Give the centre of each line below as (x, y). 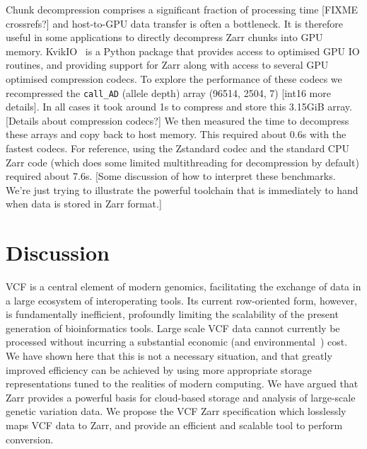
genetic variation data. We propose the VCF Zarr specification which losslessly (176, 411)
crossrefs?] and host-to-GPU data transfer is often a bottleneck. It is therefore (175, 23)
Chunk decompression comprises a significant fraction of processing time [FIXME (182, 9)
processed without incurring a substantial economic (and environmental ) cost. (177, 342)
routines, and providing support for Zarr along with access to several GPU (167, 65)
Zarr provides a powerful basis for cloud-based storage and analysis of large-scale (181, 397)
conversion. (30, 439)
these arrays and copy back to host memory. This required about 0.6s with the (176, 134)
